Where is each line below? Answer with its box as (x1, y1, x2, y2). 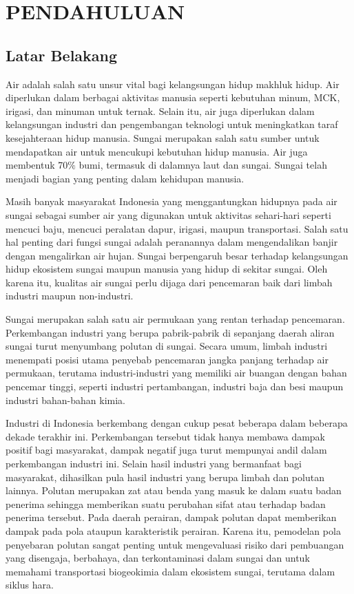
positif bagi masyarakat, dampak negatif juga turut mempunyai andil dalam (6, 443, 327, 457)
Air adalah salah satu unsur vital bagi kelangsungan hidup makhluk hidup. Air (6, 76, 340, 91)
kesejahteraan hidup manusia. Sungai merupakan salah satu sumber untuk (6, 130, 320, 145)
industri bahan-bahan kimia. (6, 392, 126, 407)
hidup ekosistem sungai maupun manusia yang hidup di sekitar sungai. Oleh (6, 262, 328, 276)
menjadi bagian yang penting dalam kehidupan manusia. (6, 171, 244, 185)
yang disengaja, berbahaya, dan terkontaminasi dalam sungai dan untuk (6, 551, 310, 565)
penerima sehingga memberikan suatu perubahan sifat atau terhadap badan (6, 496, 326, 511)
